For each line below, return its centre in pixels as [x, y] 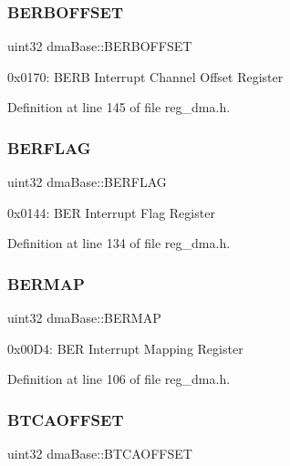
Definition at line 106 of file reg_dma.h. [119, 379]
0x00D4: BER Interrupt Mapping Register [125, 348]
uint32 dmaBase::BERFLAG [87, 182]
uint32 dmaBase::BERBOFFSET [100, 46]
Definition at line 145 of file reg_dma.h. [119, 107]
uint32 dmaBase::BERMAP [84, 318]
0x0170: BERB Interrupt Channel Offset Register [145, 76]
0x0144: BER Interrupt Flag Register [111, 212]
